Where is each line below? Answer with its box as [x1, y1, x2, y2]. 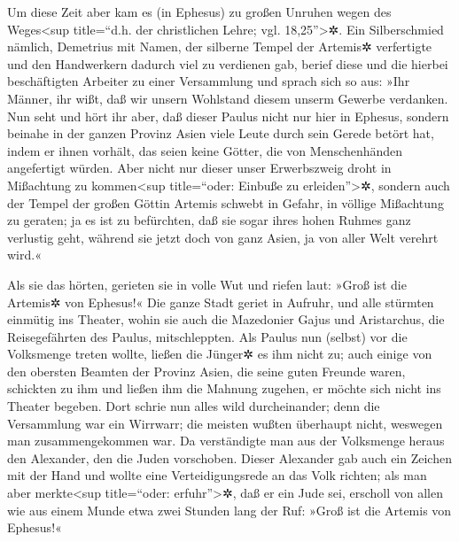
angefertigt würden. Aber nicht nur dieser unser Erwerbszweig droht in [7, 159, 392, 177]
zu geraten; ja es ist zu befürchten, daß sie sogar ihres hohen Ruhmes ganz [7, 211, 411, 229]
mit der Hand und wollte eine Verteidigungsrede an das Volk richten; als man [7, 466, 427, 484]
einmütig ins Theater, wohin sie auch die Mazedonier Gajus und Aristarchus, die [7, 310, 445, 329]
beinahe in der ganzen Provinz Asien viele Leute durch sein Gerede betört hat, [7, 124, 434, 143]
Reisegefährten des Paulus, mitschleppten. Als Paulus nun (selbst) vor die [7, 327, 408, 345]
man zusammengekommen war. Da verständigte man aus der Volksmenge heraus [7, 431, 445, 450]
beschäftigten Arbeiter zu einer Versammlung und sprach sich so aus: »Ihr [7, 72, 410, 90]
